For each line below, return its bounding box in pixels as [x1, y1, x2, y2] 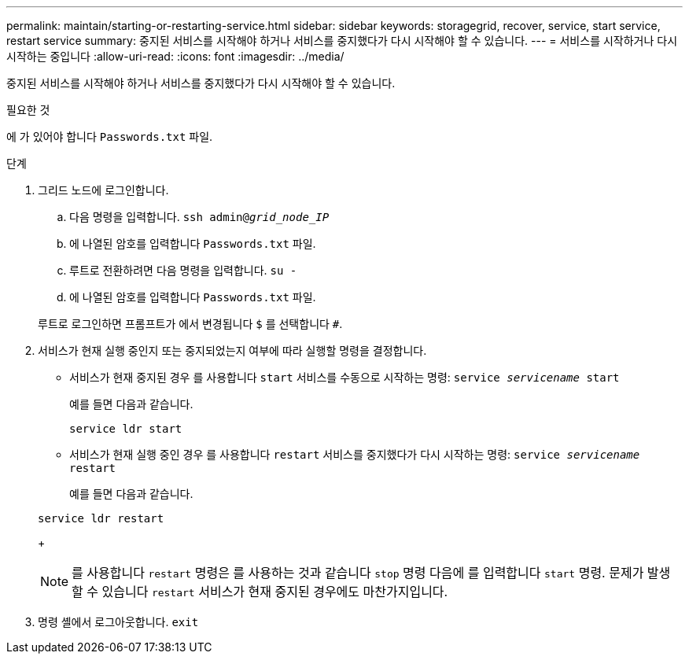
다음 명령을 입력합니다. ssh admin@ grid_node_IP [69, 210, 330, 223]
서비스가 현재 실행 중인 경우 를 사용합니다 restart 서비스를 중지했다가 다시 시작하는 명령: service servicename [69, 448, 640, 461]
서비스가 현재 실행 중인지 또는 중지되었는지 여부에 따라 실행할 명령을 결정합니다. [38, 344, 427, 357]
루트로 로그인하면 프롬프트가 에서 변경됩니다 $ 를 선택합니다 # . [38, 317, 343, 330]
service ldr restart [38, 512, 164, 525]
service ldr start [69, 422, 182, 435]
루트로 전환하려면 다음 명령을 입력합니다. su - [69, 264, 297, 277]
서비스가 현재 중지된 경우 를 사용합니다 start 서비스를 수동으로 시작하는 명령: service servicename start [69, 371, 620, 384]
